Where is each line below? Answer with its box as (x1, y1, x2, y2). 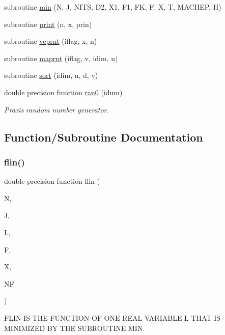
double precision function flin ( (4, 176, 100, 186)
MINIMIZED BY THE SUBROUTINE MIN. (4, 322, 145, 333)
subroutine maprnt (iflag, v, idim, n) (4, 52, 118, 63)
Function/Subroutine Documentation (4, 129, 203, 145)
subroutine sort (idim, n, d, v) (4, 70, 98, 80)
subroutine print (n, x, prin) (4, 18, 92, 29)
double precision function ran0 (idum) (4, 87, 123, 97)
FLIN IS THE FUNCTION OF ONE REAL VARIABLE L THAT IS (4, 312, 221, 323)
